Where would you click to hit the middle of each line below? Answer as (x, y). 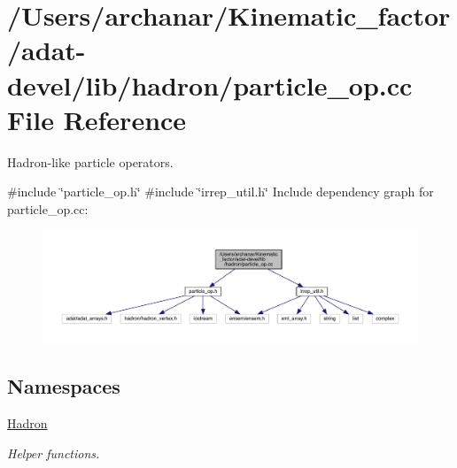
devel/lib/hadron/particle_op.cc (210, 84)
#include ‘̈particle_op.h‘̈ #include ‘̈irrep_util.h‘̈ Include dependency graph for (221, 192)
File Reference (97, 119)
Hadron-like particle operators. (90, 161)
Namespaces (64, 386)
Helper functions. (54, 453)
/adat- (46, 50)
